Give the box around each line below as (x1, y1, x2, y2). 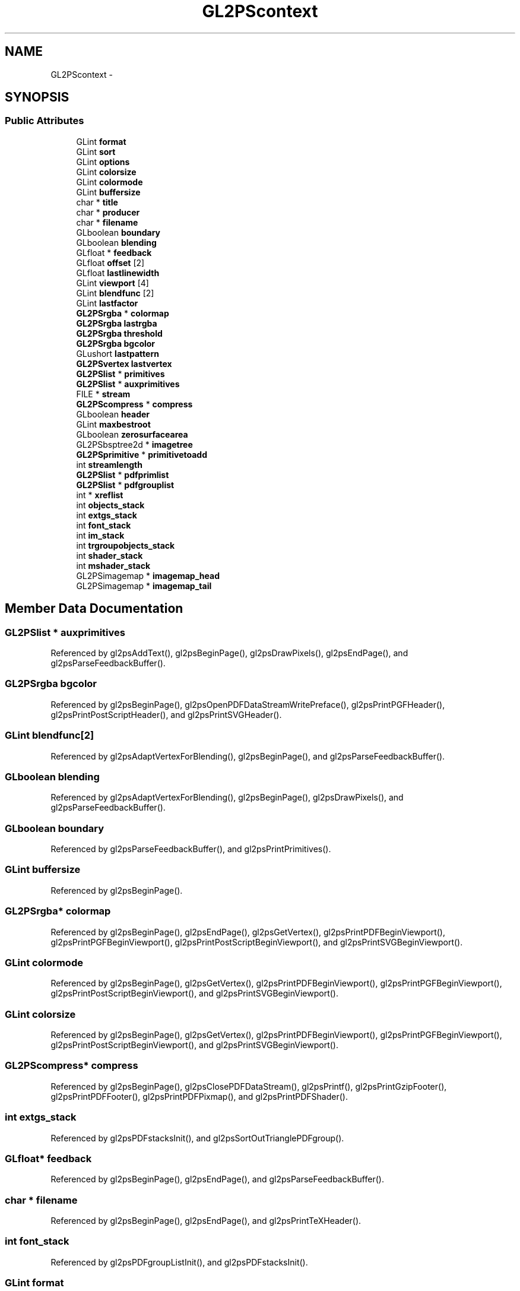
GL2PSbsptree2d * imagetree (76, 439, 193, 450)
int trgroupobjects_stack (76, 540, 175, 550)
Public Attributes (5, 115, 84, 127)
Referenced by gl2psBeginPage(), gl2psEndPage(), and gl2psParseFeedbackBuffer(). (50, 1174, 384, 1185)
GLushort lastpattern (76, 348, 159, 359)
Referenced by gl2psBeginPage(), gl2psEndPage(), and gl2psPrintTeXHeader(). (50, 1216, 362, 1226)
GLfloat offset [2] (76, 257, 145, 268)
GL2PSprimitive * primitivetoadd (76, 449, 207, 460)
